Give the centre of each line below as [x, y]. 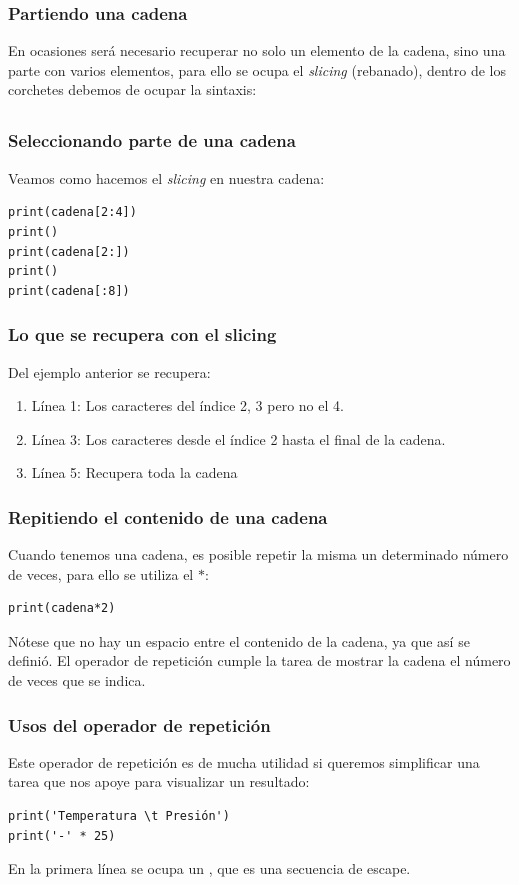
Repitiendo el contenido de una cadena [168, 516]
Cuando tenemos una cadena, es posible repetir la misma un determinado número [258, 554]
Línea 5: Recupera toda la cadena [134, 472]
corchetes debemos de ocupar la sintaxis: [132, 89]
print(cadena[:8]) [69, 290]
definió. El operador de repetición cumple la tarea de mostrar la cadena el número [259, 660]
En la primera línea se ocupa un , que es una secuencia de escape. [209, 868]
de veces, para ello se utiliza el [101, 573]
